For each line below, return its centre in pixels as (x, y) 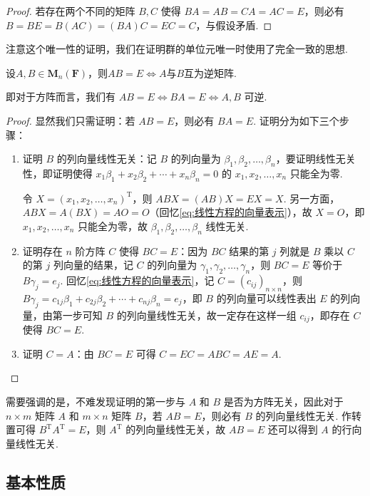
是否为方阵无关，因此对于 (283, 401)
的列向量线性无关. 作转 (308, 415)
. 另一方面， (312, 198)
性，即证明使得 (57, 173)
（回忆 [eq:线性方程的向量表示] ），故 (231, 212)
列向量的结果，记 (93, 265)
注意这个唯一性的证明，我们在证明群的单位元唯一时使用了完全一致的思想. (177, 49)
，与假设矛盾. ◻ (234, 25)
